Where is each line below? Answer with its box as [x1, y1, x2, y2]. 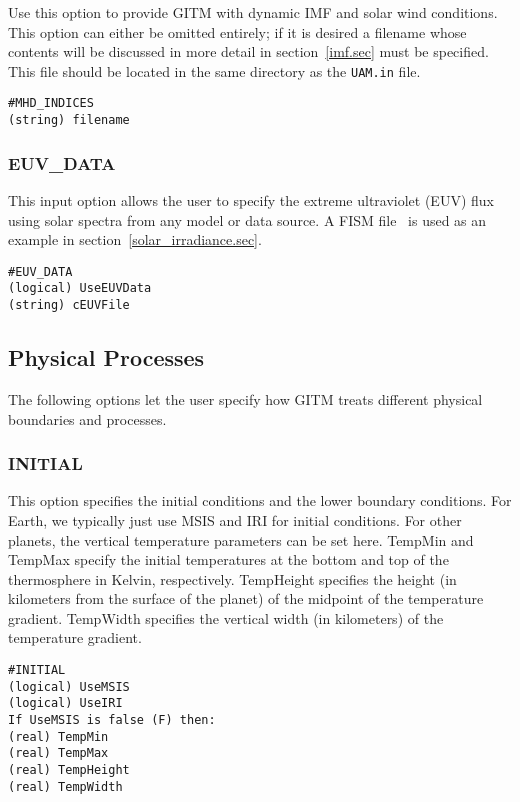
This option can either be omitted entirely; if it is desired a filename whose [8, 21, 467, 42]
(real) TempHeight [8, 763, 130, 778]
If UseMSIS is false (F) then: [8, 713, 216, 728]
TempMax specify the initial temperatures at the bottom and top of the [8, 549, 449, 570]
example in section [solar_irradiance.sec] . [8, 229, 262, 250]
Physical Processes [8, 342, 205, 373]
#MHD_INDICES [8, 96, 94, 111]
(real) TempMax [8, 746, 109, 761]
